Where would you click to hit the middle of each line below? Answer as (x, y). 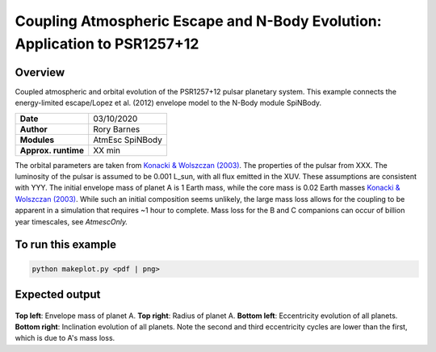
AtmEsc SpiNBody (128, 140)
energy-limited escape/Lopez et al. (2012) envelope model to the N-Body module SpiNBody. (168, 103)
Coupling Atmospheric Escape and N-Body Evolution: (199, 21)
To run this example (66, 245)
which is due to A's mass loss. (65, 338)
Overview (40, 72)
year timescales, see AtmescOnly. (71, 221)
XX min (107, 150)
